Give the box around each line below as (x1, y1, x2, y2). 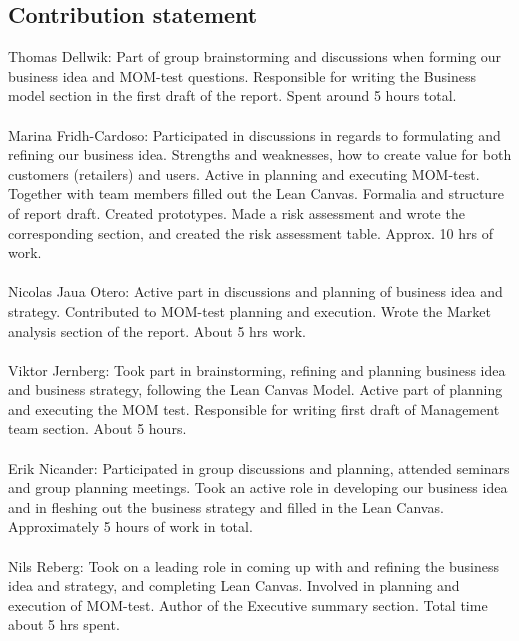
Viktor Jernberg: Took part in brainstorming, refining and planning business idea (8, 359, 506, 380)
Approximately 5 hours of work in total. (8, 516, 253, 537)
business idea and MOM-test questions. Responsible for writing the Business (8, 65, 476, 86)
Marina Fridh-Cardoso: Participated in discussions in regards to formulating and (8, 124, 501, 145)
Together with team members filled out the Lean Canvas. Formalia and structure (8, 183, 504, 204)
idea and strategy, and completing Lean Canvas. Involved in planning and (8, 575, 460, 596)
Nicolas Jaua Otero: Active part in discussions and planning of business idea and (8, 281, 503, 302)
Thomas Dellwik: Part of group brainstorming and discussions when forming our (8, 46, 502, 67)
